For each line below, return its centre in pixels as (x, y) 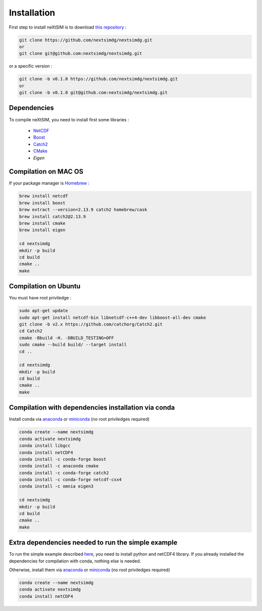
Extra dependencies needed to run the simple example (93, 543)
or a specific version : (31, 66)
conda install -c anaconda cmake (59, 466)
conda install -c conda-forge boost (63, 459)
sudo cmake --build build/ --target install (73, 345)
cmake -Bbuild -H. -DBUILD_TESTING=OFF (66, 338)
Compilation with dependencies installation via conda (92, 408)
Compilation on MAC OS (46, 172)
